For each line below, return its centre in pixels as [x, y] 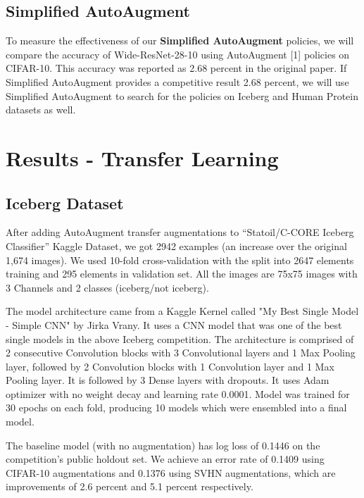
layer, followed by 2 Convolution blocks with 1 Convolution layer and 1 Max [170, 366]
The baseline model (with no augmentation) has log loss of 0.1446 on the [163, 445]
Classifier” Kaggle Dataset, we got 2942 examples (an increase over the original [176, 245]
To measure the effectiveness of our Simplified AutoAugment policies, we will [180, 41]
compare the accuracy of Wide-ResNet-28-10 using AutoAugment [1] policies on [178, 54]
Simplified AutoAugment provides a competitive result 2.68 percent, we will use [177, 81]
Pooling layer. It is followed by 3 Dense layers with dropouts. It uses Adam [168, 380]
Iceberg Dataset [65, 203]
